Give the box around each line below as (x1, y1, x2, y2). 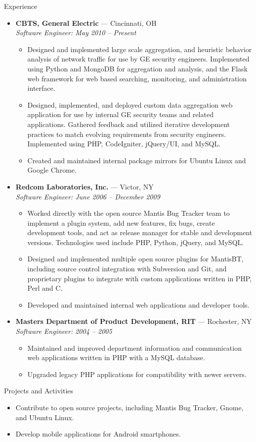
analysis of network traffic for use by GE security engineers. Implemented (27, 54, 250, 64)
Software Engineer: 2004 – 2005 (15, 326, 112, 336)
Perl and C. (27, 283, 63, 293)
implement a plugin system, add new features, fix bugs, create (27, 217, 215, 228)
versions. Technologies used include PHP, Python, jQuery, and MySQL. (27, 237, 244, 247)
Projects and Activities (4, 385, 73, 396)
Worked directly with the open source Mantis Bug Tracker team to (27, 208, 230, 218)
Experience (4, 1, 38, 11)
